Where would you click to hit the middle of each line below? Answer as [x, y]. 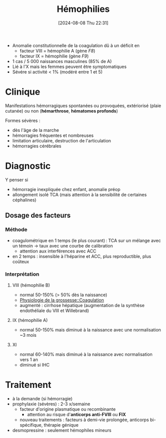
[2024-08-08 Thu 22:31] [83, 23]
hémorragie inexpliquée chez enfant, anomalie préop [66, 189]
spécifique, [31, 425]
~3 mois [28, 335]
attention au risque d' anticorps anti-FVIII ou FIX [77, 414]
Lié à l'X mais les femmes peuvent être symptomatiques [69, 66]
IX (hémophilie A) [30, 320]
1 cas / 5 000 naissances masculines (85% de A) [62, 61]
